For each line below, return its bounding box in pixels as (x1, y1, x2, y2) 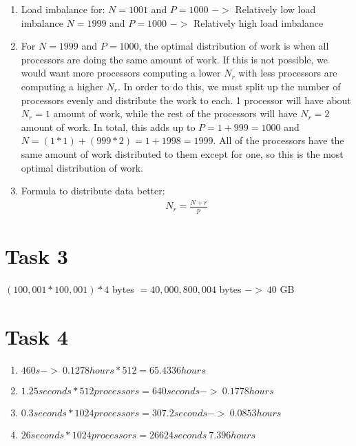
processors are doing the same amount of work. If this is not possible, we (21, 52, 328, 66)
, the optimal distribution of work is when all (138, 39, 329, 53)
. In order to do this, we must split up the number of (117, 79, 341, 93)
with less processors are (238, 65, 337, 80)
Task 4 (5, 322, 68, 350)
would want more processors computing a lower (21, 65, 221, 80)
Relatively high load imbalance (193, 15, 324, 30)
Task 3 (5, 242, 68, 270)
